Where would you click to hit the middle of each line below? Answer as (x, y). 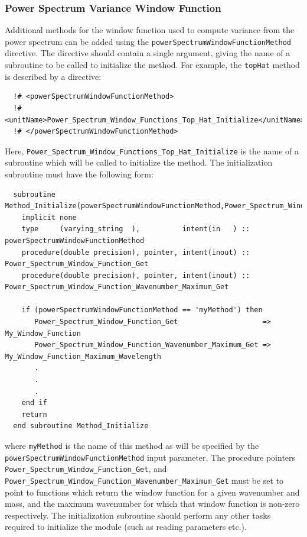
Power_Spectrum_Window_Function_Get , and (86, 469)
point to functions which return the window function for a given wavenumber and (152, 492)
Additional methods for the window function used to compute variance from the (150, 30)
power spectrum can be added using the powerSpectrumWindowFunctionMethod (148, 41)
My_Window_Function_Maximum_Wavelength (83, 356)
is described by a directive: (53, 76)
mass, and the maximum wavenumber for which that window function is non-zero (152, 504)
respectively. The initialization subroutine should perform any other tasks (138, 515)
